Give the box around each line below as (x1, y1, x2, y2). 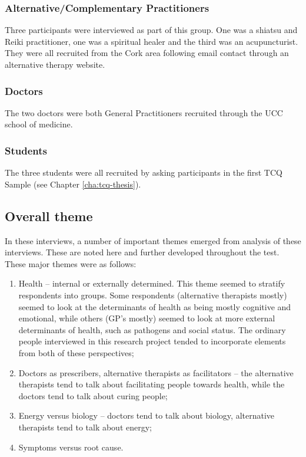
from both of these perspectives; (18, 346, 134, 359)
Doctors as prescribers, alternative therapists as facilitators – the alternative (18, 366, 294, 379)
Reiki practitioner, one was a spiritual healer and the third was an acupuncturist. (5, 35, 298, 47)
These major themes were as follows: (5, 257, 137, 269)
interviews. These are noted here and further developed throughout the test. (5, 246, 280, 258)
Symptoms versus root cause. (18, 440, 124, 453)
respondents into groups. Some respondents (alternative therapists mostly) (18, 288, 287, 301)
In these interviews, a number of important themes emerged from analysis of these (5, 234, 301, 246)
